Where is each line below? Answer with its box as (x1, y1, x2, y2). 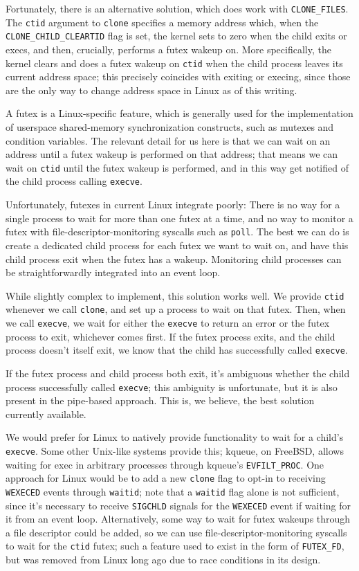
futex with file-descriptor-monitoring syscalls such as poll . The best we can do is (6, 224, 349, 239)
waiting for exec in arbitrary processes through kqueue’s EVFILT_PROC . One (6, 457, 324, 471)
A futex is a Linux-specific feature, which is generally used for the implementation (6, 106, 353, 120)
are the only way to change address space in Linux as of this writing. (6, 82, 297, 97)
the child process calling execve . (6, 174, 142, 188)
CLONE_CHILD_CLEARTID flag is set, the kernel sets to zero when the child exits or (6, 28, 347, 43)
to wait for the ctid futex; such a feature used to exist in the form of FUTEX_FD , (6, 538, 344, 553)
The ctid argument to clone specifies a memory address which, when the (6, 15, 319, 29)
